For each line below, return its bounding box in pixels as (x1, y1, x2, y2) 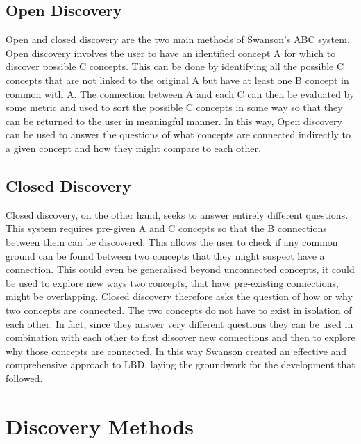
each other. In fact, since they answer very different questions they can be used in (6, 316, 353, 331)
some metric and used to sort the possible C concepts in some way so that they (6, 100, 343, 115)
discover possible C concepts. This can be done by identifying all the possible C (6, 59, 344, 74)
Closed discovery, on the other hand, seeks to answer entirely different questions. (6, 207, 349, 222)
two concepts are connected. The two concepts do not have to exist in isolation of (6, 302, 352, 317)
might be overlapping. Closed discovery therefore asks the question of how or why (6, 289, 353, 304)
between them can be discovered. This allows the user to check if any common (6, 234, 338, 249)
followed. (6, 370, 43, 385)
